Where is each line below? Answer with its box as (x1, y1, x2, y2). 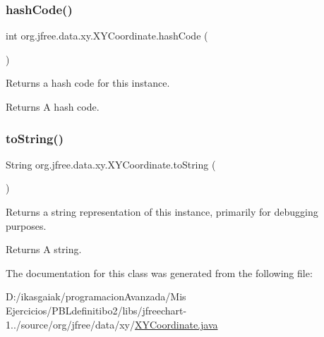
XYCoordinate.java (135, 317, 218, 331)
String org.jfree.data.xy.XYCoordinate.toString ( (6, 157, 216, 171)
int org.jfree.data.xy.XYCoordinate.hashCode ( (6, 28, 208, 43)
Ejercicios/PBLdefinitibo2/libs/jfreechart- (6, 302, 187, 317)
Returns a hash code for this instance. (6, 75, 170, 90)
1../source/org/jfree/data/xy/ (6, 317, 135, 331)
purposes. (6, 218, 47, 233)
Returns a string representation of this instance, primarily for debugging (6, 204, 318, 219)
